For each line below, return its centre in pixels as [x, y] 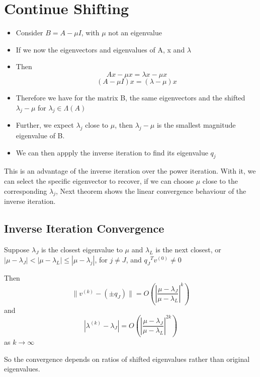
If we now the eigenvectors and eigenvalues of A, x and [100, 49]
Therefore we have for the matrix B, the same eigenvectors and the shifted [131, 97]
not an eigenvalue [135, 33]
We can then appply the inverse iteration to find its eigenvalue [112, 152]
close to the [220, 181]
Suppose [17, 250]
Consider [29, 33]
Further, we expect [45, 125]
